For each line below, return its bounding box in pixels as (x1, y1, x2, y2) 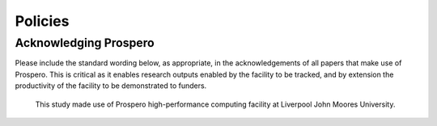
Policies (15, 12, 70, 30)
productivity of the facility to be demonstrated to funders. (15, 81, 207, 90)
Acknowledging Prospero (15, 36, 155, 50)
